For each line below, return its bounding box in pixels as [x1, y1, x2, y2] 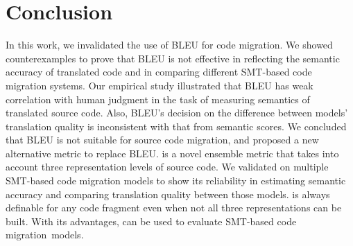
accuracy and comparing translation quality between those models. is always [6, 186, 330, 201]
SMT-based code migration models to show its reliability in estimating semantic [6, 173, 346, 188]
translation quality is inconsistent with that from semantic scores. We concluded [6, 118, 347, 133]
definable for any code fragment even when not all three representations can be [6, 200, 342, 215]
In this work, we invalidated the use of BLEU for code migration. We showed [6, 37, 333, 52]
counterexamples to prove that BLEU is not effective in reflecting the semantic [6, 51, 340, 65]
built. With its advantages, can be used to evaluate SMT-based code [6, 213, 297, 228]
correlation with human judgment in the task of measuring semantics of [6, 91, 310, 106]
